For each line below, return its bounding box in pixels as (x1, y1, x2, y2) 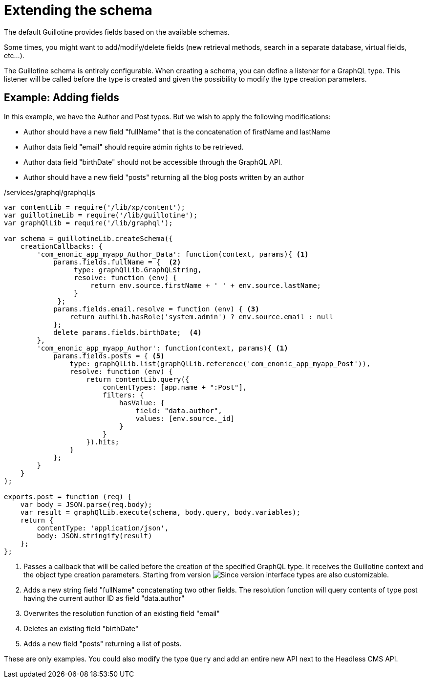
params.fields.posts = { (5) (53, 352, 165, 360)
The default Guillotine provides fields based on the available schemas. (4, 27, 230, 36)
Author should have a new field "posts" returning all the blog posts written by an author (23, 173, 304, 181)
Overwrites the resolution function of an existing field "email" (23, 609, 220, 617)
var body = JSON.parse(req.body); (20, 500, 152, 508)
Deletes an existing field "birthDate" (23, 624, 139, 633)
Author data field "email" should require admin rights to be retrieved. (23, 142, 244, 151)
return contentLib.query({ (86, 375, 190, 383)
